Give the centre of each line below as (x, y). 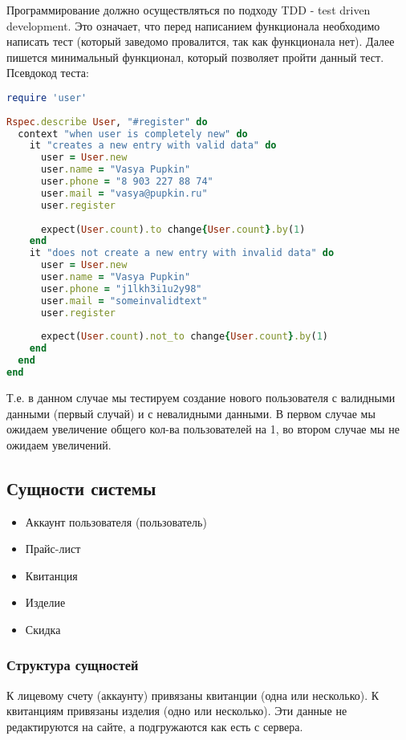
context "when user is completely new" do (133, 134)
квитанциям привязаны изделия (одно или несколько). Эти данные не (177, 711)
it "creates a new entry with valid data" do (153, 146)
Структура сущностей (73, 665)
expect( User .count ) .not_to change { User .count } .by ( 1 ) (185, 337)
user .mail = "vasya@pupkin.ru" (124, 193)
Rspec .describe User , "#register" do (107, 122)
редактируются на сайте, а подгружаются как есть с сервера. (155, 726)
